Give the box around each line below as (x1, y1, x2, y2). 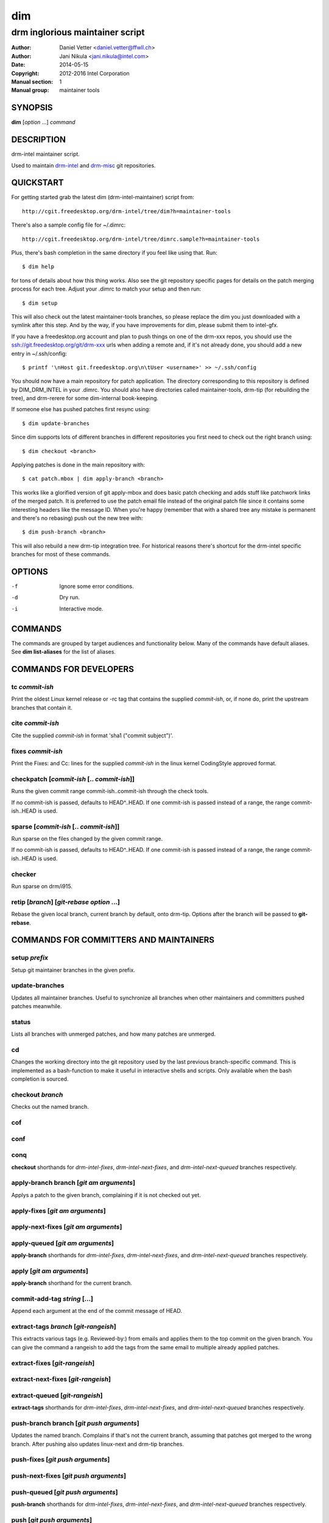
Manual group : (11, 87, 49, 94)
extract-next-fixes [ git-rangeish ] (11, 1375, 111, 1383)
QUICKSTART (11, 177, 64, 188)
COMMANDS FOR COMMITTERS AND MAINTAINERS (11, 935, 214, 945)
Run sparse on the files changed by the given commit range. (11, 835, 163, 843)
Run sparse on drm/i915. (11, 882, 73, 889)
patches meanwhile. (11, 1003, 62, 1010)
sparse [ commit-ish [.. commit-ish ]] (11, 822, 120, 831)
